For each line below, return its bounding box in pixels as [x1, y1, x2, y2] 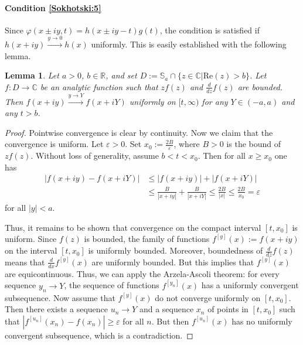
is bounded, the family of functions [84, 233, 210, 245]
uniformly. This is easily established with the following [91, 38, 287, 50]
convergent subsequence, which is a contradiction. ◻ [5, 329, 193, 341]
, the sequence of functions [64, 279, 159, 291]
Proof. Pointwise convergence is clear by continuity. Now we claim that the [5, 126, 273, 138]
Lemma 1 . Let [5, 69, 59, 81]
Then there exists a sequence [5, 303, 108, 315]
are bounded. [237, 80, 283, 93]
